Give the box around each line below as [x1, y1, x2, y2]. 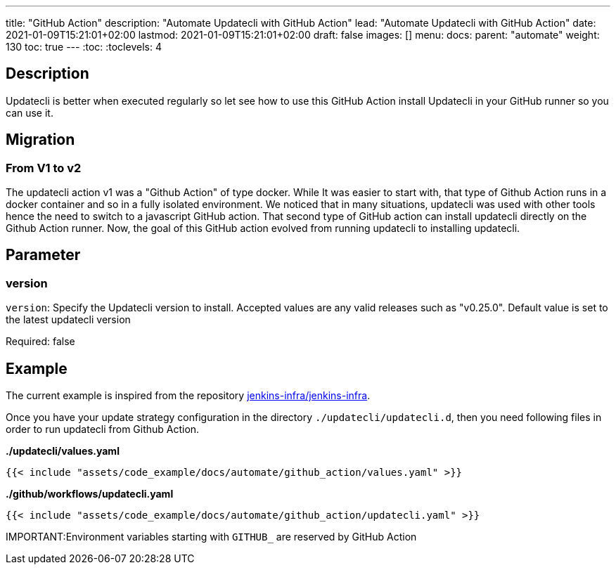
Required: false [6, 335, 75, 348]
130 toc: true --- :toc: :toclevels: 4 [6, 41, 162, 53]
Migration [6, 131, 75, 149]
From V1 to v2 [6, 160, 82, 175]
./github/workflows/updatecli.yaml [6, 488, 174, 500]
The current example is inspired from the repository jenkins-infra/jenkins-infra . [6, 389, 371, 402]
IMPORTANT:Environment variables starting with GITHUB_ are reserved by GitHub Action [6, 531, 417, 543]
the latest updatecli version [6, 313, 131, 326]
